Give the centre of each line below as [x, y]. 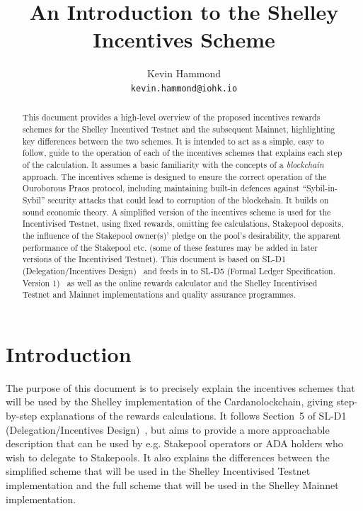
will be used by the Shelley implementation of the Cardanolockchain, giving [169, 401]
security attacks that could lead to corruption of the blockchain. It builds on [188, 200]
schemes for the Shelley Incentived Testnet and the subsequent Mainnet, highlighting [179, 129]
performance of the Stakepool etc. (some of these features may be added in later [170, 247]
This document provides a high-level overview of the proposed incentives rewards [171, 117]
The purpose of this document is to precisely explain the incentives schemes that [180, 387]
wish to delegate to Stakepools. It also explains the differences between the [168, 457]
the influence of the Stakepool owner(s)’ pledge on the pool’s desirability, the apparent [181, 235]
